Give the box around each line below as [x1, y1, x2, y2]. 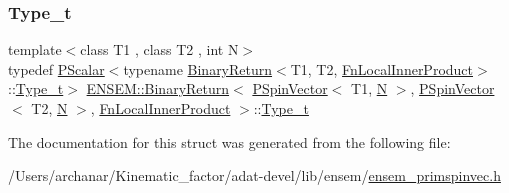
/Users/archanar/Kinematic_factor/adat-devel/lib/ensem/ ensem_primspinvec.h [8, 165, 501, 186]
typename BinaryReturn [123, 58, 273, 79]
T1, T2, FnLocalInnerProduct [290, 58, 474, 79]
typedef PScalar [8, 58, 105, 79]
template [8, 39, 62, 60]
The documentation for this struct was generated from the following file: [8, 131, 451, 152]
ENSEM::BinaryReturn [86, 78, 230, 99]
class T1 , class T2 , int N [80, 39, 239, 60]
